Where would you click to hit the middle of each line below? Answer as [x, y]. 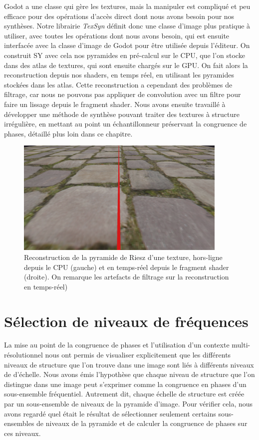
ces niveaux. [22, 433]
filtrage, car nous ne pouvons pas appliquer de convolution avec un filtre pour [123, 94]
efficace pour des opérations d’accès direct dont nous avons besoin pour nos [119, 16]
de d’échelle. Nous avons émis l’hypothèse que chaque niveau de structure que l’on [129, 374]
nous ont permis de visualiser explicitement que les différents [138, 355]
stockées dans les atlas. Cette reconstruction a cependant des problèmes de [118, 84]
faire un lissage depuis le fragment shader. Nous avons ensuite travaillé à [115, 104]
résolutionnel [23, 355]
